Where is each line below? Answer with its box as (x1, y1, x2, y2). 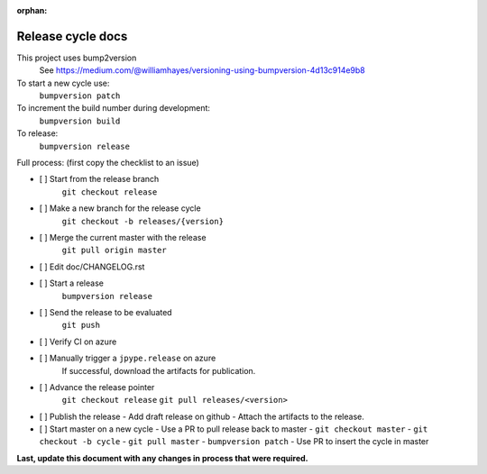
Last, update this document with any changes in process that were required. (16, 452, 308, 463)
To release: (16, 128, 59, 139)
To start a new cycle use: (16, 77, 110, 88)
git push (61, 320, 101, 331)
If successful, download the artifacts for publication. (61, 365, 256, 376)
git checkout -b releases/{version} (61, 216, 225, 226)
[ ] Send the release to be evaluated (39, 306, 172, 317)
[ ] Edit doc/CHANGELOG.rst (39, 261, 145, 272)
